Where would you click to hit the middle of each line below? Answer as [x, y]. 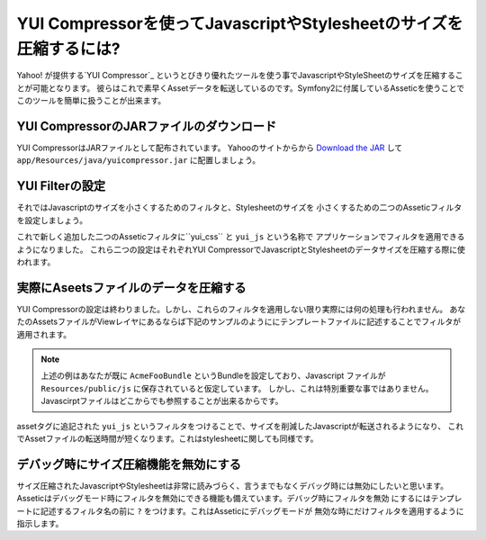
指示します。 [40, 523]
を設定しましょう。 [52, 220]
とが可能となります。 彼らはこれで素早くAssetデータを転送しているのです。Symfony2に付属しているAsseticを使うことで [241, 88]
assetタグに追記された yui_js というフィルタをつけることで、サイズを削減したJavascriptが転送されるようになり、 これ [240, 426]
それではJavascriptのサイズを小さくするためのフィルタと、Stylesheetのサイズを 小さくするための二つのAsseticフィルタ [239, 208]
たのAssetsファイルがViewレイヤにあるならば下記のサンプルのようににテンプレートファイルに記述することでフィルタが [238, 322]
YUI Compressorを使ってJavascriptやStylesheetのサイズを [240, 23]
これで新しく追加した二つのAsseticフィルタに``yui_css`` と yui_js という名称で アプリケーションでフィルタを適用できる [241, 237]
